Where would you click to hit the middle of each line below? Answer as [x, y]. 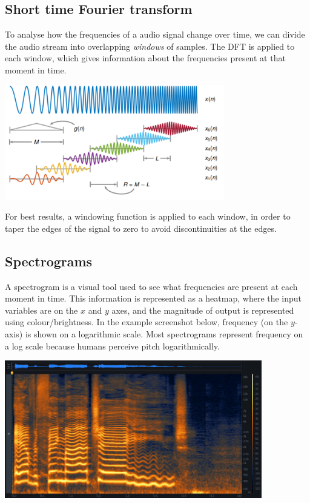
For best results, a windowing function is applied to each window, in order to [148, 216]
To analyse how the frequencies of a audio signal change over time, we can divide [155, 34]
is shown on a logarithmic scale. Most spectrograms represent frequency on [164, 333]
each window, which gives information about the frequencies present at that [145, 58]
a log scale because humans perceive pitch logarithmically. [112, 346]
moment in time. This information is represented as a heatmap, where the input [153, 298]
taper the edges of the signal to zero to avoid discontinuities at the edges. [141, 228]
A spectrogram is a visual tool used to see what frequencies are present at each [151, 286]
